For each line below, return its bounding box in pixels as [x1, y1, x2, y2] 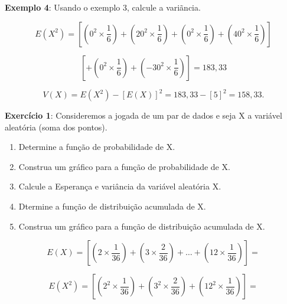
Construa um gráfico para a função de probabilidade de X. [18, 160, 230, 172]
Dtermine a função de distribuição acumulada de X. [18, 200, 206, 213]
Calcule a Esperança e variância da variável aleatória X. [18, 180, 221, 192]
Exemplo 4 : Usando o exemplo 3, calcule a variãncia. [5, 1, 201, 13]
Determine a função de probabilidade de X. [18, 140, 175, 153]
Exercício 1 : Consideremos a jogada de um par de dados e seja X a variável [5, 109, 282, 122]
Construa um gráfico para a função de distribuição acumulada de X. [18, 220, 265, 232]
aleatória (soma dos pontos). [5, 120, 107, 133]
